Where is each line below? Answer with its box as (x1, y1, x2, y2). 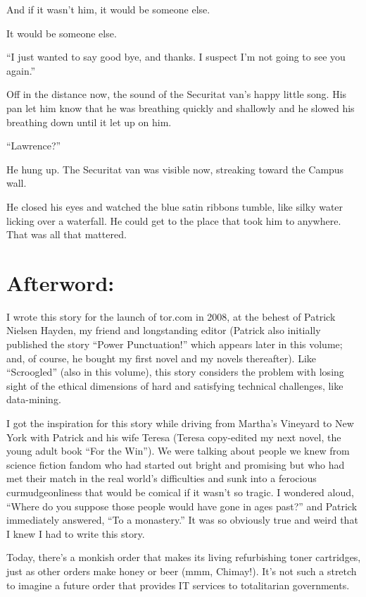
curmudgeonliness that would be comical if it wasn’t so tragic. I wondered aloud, (6, 484, 354, 499)
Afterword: (6, 268, 115, 297)
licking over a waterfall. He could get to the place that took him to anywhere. (6, 213, 341, 228)
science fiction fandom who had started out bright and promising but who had (6, 457, 345, 472)
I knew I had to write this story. (6, 526, 145, 541)
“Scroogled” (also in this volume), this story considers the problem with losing (6, 364, 344, 379)
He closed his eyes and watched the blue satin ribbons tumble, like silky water (6, 199, 343, 214)
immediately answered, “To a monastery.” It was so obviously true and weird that (6, 512, 358, 527)
